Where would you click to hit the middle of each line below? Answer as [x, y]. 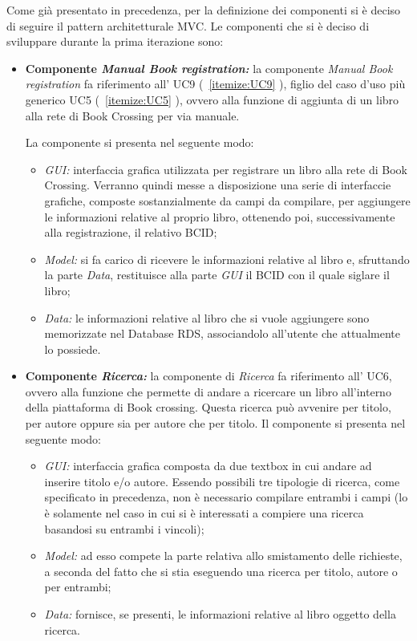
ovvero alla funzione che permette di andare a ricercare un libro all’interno [208, 391]
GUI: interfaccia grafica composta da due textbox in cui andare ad [208, 466]
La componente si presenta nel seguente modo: [140, 142]
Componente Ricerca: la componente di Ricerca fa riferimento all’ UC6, [208, 376]
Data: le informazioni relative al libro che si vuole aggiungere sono [207, 317]
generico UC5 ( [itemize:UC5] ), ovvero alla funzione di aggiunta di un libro [212, 99]
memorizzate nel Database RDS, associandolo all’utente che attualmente [222, 333]
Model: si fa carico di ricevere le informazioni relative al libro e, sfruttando [227, 259]
